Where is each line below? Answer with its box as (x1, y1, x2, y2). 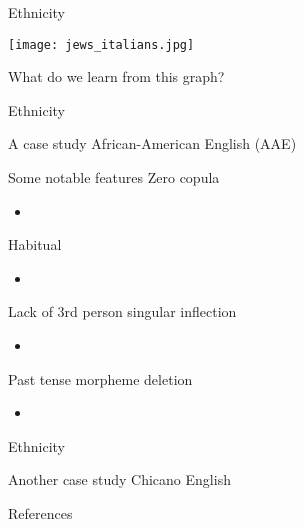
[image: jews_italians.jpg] (8, 37, 195, 52)
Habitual (8, 234, 62, 255)
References (8, 502, 73, 523)
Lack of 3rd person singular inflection (8, 301, 237, 322)
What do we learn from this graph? (8, 66, 225, 87)
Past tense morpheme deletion (8, 368, 193, 389)
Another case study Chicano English (8, 469, 231, 490)
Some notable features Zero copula (8, 167, 220, 188)
